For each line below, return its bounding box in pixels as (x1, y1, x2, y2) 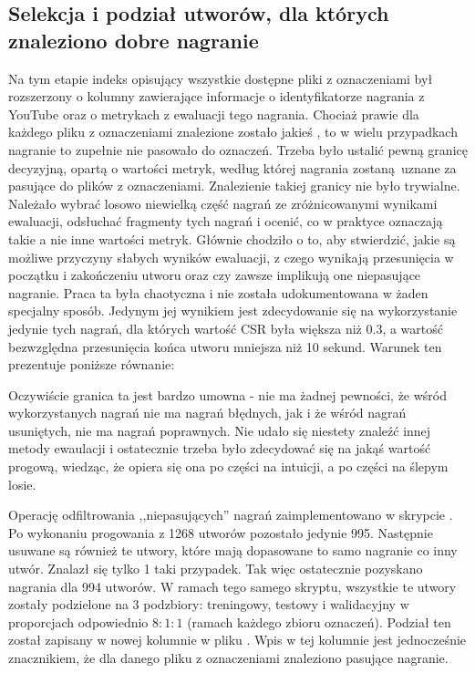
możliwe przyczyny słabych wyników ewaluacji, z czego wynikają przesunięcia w (8, 247, 454, 266)
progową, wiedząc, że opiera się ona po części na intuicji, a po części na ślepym (8, 457, 449, 476)
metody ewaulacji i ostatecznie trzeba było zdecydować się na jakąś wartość (8, 439, 431, 458)
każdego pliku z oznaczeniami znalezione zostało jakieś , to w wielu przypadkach (8, 122, 458, 141)
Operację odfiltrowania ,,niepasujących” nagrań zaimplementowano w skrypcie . (8, 505, 453, 524)
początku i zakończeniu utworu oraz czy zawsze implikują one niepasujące (8, 265, 421, 285)
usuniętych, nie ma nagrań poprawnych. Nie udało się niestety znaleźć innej (8, 420, 431, 440)
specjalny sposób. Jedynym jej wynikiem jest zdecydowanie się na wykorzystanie (8, 301, 458, 320)
